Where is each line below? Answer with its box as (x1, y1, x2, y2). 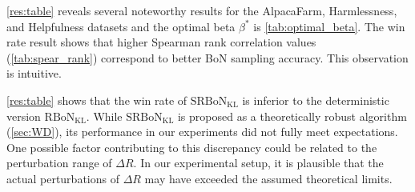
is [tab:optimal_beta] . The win (253, 18, 405, 34)
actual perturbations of (6, 170, 119, 186)
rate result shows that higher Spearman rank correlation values (6, 34, 316, 50)
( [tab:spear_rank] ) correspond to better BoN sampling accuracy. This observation (6, 49, 409, 66)
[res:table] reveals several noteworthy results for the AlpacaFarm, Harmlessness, (6, 2, 397, 18)
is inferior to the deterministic (242, 91, 389, 108)
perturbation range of (6, 154, 112, 171)
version (6, 107, 41, 124)
